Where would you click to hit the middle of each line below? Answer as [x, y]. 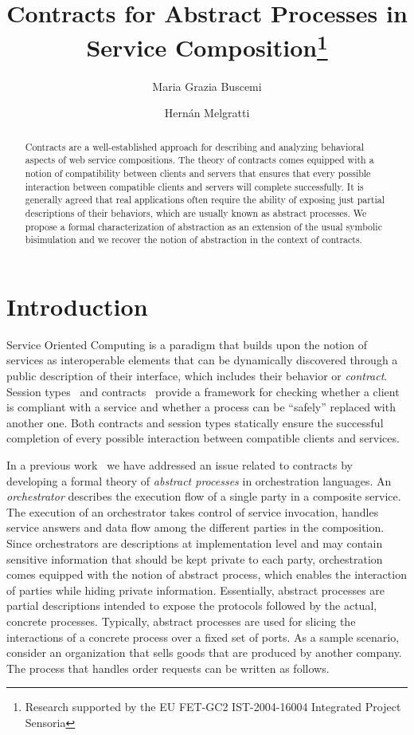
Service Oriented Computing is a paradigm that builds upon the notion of [187, 344]
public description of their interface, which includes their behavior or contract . [197, 375]
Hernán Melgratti [207, 113]
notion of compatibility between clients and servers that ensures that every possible [198, 173]
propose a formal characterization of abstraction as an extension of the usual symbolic [203, 226]
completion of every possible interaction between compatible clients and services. [203, 438]
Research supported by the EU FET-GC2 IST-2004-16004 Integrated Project [213, 707]
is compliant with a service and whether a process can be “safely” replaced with [201, 407]
